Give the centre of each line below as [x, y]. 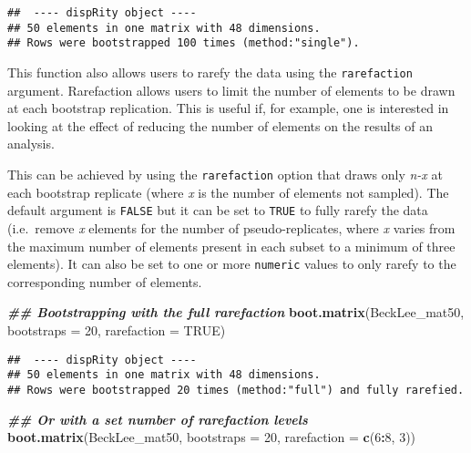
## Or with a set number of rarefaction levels [158, 419]
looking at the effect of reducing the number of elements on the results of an [220, 125]
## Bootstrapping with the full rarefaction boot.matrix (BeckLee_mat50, [236, 312]
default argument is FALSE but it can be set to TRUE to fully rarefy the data [218, 210]
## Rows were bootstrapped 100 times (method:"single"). [184, 43]
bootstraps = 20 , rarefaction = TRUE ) [117, 329]
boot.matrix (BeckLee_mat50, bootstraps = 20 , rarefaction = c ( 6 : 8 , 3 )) [212, 437]
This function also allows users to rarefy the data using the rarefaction [210, 72]
